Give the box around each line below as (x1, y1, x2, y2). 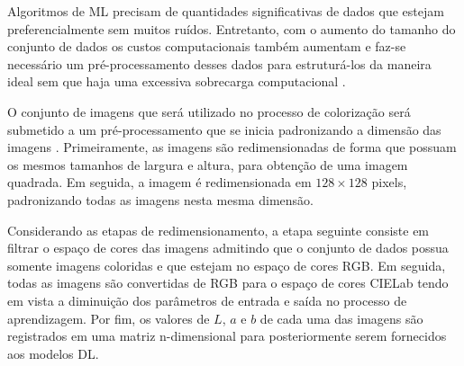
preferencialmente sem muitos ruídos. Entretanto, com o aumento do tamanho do (7, 19, 456, 38)
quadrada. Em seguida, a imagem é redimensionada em (7, 173, 312, 192)
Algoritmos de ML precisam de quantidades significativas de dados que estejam (7, 2, 444, 20)
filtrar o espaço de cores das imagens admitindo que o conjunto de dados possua (7, 238, 449, 257)
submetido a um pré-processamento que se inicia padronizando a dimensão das (7, 120, 441, 138)
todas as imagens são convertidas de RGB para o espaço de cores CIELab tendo (7, 273, 449, 292)
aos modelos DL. (7, 344, 99, 362)
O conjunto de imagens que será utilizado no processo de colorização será (7, 102, 411, 121)
